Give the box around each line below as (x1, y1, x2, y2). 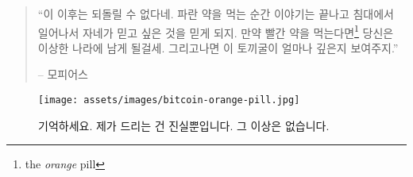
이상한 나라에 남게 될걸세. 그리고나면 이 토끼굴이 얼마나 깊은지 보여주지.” (37, 39, 399, 56)
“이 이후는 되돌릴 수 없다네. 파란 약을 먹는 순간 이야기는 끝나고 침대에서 (37, 6, 394, 21)
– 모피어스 (37, 66, 88, 83)
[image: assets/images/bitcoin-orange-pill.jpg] (38, 94, 300, 106)
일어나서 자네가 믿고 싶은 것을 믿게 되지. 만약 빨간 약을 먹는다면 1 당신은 (37, 21, 394, 40)
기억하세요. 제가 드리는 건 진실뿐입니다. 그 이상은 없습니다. (38, 117, 330, 133)
